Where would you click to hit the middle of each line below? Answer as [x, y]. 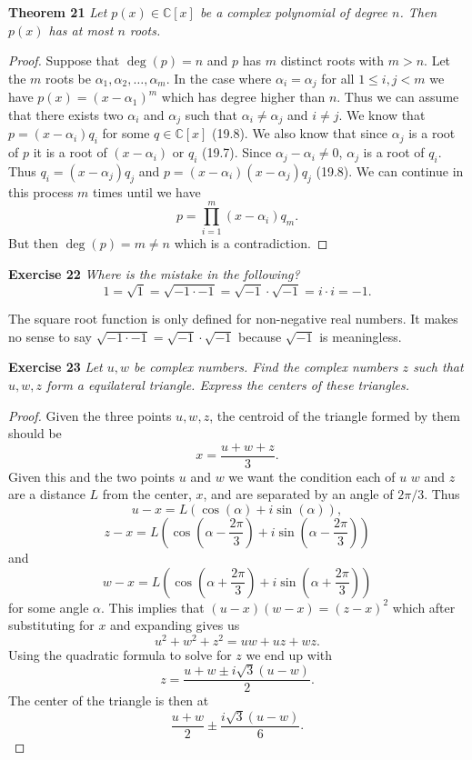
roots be [68, 78]
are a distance [47, 494]
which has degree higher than [243, 97]
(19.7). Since [236, 152]
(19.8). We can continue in [390, 170]
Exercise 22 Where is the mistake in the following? [154, 273]
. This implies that [153, 607]
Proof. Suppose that [64, 60]
